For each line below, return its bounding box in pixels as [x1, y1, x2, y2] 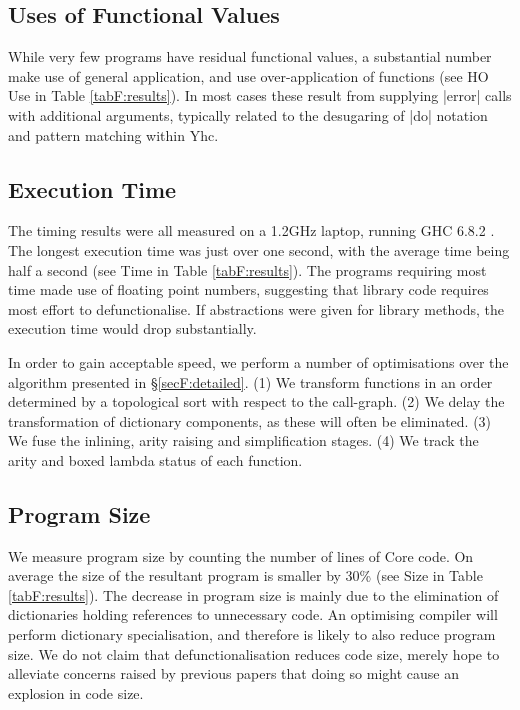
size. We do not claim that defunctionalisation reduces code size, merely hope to [8, 643, 500, 664]
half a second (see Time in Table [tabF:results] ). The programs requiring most [8, 259, 487, 280]
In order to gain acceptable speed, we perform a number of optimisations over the [8, 351, 509, 372]
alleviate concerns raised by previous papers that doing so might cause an [8, 663, 459, 684]
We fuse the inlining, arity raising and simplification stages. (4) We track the [8, 430, 479, 451]
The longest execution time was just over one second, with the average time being [8, 239, 510, 260]
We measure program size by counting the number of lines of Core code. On [8, 545, 474, 566]
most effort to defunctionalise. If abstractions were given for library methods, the [8, 298, 505, 319]
